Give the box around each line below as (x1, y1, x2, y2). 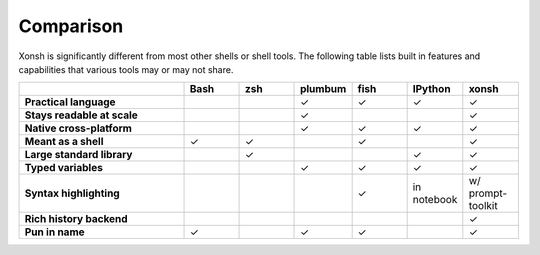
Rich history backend (24, 212, 129, 226)
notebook (412, 193, 458, 207)
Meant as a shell (24, 135, 104, 149)
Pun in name (24, 225, 85, 239)
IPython (412, 82, 451, 96)
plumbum (300, 82, 347, 96)
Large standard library (24, 148, 133, 162)
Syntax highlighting (24, 186, 120, 200)
